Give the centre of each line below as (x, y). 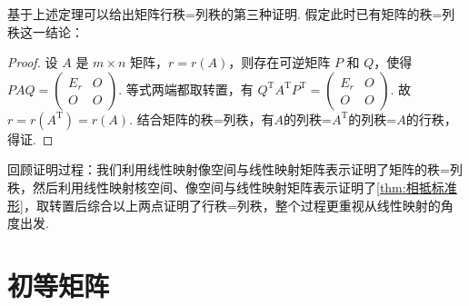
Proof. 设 (33, 62)
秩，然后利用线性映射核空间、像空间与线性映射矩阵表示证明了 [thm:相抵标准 (232, 187)
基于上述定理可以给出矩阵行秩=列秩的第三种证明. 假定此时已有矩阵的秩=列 (231, 14)
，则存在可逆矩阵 (279, 62)
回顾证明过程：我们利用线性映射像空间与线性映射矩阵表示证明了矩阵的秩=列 (235, 169)
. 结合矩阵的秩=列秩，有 (202, 118)
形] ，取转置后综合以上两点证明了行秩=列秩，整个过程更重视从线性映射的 (224, 205)
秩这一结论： (45, 31)
